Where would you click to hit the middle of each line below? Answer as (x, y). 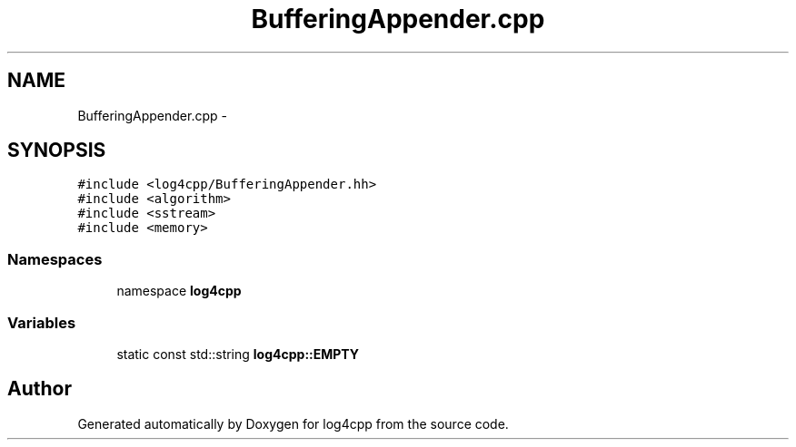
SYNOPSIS (57, 151)
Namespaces (55, 259)
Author (40, 389)
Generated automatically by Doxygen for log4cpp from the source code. (293, 423)
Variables (42, 322)
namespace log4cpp (179, 291)
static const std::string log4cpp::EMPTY (238, 354)
